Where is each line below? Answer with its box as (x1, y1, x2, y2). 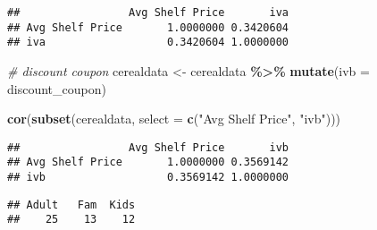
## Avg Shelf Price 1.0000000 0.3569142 (7, 156, 289, 169)
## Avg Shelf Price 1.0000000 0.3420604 (7, 21, 289, 34)
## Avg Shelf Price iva (7, 6, 289, 19)
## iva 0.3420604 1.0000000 (7, 36, 289, 49)
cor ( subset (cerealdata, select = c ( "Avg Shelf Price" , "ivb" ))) (7, 109, 341, 128)
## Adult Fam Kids (7, 198, 136, 211)
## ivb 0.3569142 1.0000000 (7, 171, 289, 184)
